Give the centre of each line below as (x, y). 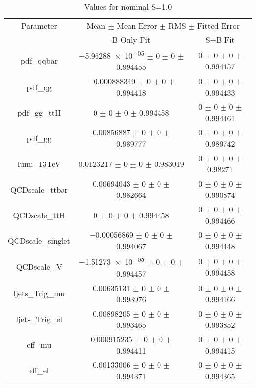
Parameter (39, 25)
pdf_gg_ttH (39, 112)
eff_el (39, 370)
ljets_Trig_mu (39, 293)
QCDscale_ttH (39, 215)
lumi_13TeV (39, 163)
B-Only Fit (131, 40)
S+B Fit (220, 40)
